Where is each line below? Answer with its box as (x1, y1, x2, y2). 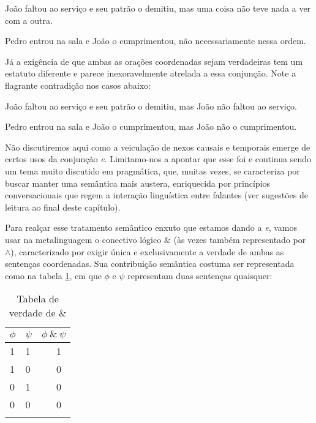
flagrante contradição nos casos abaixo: (5, 78, 151, 91)
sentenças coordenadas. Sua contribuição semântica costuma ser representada (5, 257, 295, 270)
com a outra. (5, 13, 53, 26)
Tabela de (17, 291, 59, 306)
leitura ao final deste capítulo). (5, 200, 121, 213)
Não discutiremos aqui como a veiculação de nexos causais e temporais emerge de (5, 140, 310, 153)
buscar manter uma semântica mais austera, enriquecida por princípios (5, 176, 271, 189)
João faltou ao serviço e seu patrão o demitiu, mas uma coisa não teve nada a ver (5, 2, 311, 14)
